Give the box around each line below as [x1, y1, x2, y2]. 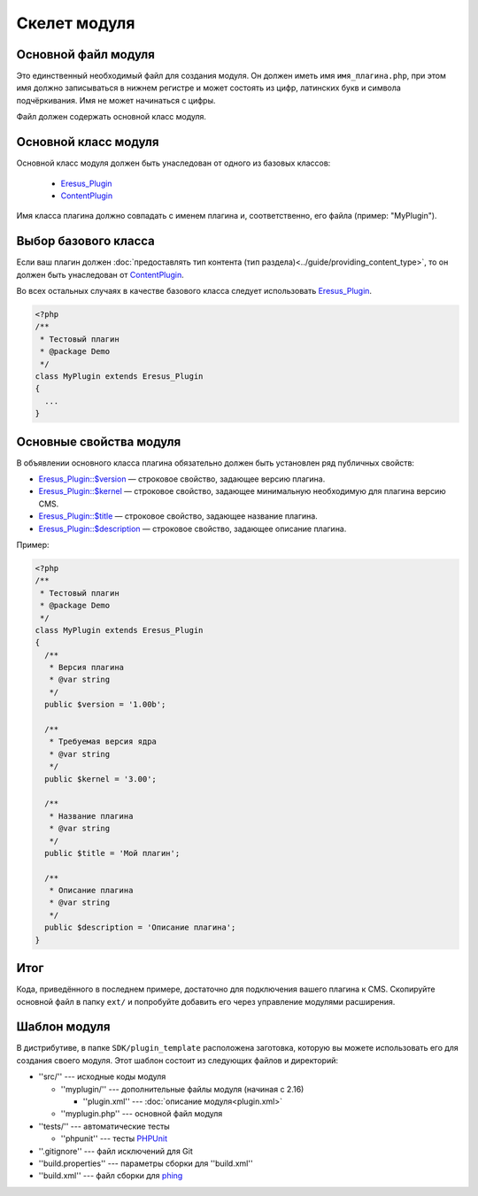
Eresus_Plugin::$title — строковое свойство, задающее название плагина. [38, 511, 318, 521]
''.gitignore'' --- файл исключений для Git [38, 1146, 194, 1156]
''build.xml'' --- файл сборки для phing [38, 1170, 183, 1181]
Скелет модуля [16, 13, 135, 33]
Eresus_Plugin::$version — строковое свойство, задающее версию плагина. [38, 474, 326, 484]
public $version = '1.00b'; [44, 699, 166, 710]
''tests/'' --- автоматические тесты [38, 1121, 170, 1131]
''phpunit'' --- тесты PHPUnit [60, 1133, 168, 1144]
